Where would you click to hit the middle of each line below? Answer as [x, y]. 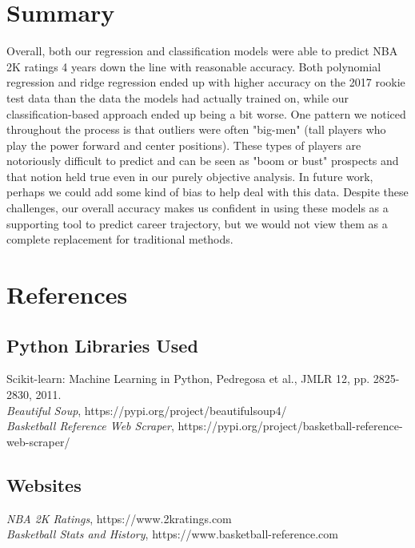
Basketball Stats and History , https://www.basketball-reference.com [172, 534]
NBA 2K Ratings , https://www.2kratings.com [119, 518]
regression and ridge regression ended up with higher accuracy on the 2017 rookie [206, 82]
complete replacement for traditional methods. [120, 239]
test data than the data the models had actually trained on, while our [178, 97]
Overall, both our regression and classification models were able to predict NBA [202, 51]
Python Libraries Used [102, 345]
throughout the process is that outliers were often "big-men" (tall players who [196, 129]
